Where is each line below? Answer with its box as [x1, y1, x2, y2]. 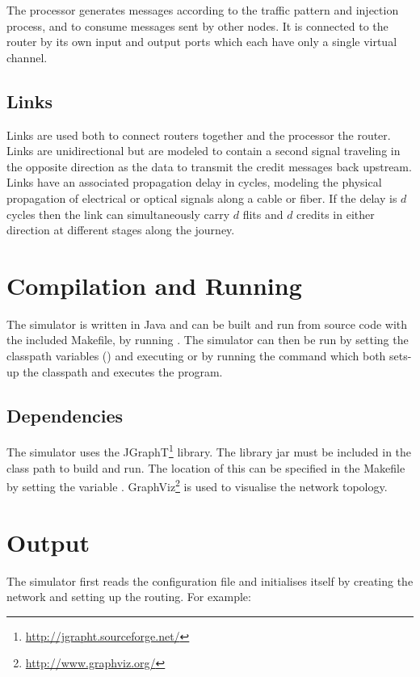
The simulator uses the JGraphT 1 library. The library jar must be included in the [6, 441, 412, 460]
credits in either [296, 205, 375, 222]
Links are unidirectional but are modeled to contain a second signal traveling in [6, 142, 401, 159]
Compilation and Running [6, 268, 302, 301]
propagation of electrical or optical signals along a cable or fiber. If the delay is [6, 189, 397, 206]
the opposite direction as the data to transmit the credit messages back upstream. [6, 158, 412, 175]
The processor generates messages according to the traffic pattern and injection [6, 2, 399, 18]
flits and [242, 205, 283, 222]
